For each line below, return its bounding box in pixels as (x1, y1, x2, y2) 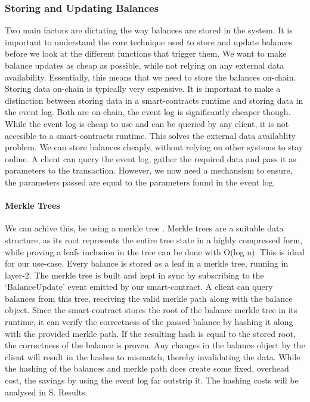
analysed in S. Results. (5, 385, 88, 398)
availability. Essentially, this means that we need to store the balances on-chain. (5, 70, 296, 83)
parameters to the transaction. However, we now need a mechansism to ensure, (5, 164, 293, 177)
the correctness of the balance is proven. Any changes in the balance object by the (5, 339, 305, 351)
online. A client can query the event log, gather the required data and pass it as (5, 152, 296, 165)
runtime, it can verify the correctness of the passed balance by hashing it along (5, 316, 293, 328)
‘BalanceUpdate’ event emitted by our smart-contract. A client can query (5, 280, 273, 293)
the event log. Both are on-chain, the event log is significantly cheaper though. (5, 106, 291, 118)
